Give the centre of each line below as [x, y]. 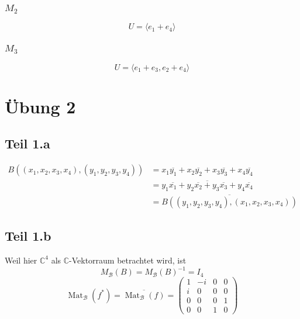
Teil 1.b [28, 236]
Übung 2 [40, 106]
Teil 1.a [27, 143]
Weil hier [21, 260]
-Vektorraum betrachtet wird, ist [128, 260]
